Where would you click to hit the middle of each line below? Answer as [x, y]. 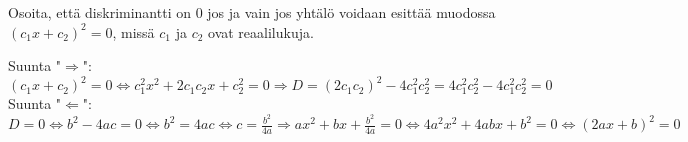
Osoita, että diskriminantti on [99, 12]
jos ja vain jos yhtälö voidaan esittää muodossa [351, 12]
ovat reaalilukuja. [261, 31]
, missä [133, 31]
